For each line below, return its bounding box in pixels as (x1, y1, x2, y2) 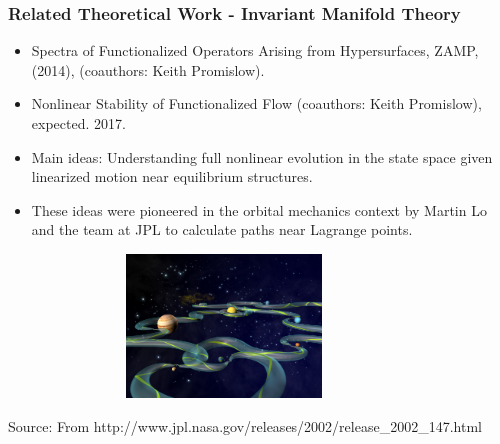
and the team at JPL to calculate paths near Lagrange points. (31, 219, 413, 240)
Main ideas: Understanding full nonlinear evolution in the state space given (31, 146, 493, 167)
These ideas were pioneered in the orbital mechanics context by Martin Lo (31, 199, 487, 220)
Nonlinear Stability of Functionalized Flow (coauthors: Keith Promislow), (31, 93, 482, 114)
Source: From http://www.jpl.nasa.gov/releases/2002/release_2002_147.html (8, 415, 482, 436)
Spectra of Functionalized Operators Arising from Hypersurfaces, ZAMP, (31, 40, 479, 61)
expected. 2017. (31, 113, 126, 133)
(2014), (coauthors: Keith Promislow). (31, 59, 265, 80)
